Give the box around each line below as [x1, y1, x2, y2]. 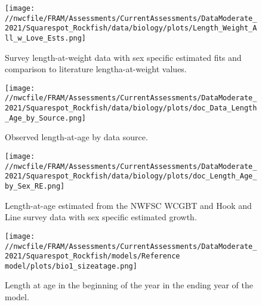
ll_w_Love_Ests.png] [5, 33, 87, 42]
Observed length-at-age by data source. [5, 131, 148, 143]
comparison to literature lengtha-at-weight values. [5, 63, 187, 75]
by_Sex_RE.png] [5, 182, 65, 190]
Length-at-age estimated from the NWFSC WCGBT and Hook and [5, 199, 252, 211]
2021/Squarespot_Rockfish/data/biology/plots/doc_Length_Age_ [5, 172, 257, 181]
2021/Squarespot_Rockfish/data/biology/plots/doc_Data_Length [5, 104, 257, 113]
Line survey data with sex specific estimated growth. [5, 211, 197, 223]
